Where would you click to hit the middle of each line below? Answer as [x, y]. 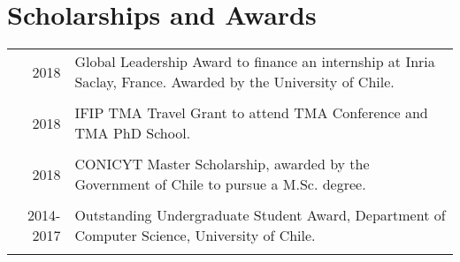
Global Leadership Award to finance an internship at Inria [255, 62]
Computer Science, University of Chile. [195, 236]
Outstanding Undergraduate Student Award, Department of [260, 215]
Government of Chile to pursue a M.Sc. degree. [220, 184]
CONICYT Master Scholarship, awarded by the [222, 164]
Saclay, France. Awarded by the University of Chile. [234, 82]
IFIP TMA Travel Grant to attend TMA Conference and [251, 113]
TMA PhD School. [133, 133]
